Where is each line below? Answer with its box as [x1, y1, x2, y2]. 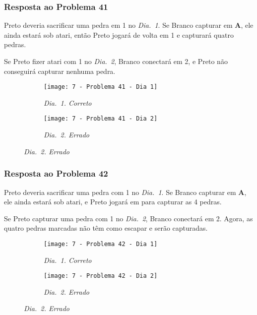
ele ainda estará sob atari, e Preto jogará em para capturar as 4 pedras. [4, 196, 222, 207]
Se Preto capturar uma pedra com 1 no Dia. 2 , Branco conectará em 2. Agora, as [4, 213, 253, 223]
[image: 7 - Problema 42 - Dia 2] [44, 272, 158, 280]
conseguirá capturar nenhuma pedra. [4, 65, 116, 76]
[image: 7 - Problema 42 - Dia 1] [44, 240, 158, 248]
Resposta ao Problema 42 [4, 167, 108, 180]
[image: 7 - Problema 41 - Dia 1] [44, 83, 158, 91]
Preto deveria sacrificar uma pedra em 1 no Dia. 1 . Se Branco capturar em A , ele [4, 20, 254, 30]
